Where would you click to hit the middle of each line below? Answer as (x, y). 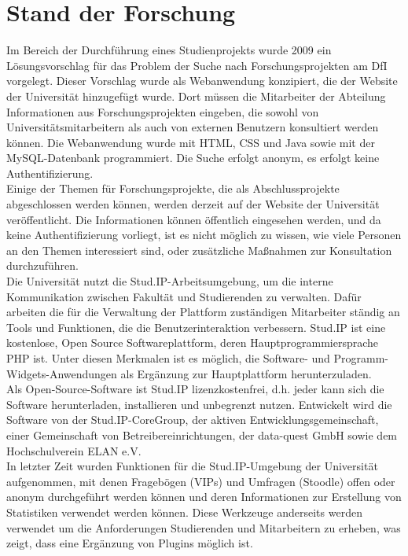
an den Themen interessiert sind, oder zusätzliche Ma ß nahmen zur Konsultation (199, 250)
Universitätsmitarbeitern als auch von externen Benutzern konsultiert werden (193, 127)
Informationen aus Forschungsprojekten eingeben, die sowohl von (163, 111)
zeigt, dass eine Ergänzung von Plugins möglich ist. (130, 543)
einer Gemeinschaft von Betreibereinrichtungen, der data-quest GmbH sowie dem (202, 434)
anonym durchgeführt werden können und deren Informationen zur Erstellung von (204, 497)
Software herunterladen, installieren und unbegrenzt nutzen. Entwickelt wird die (199, 404)
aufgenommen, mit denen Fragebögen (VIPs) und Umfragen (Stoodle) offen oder (201, 481)
